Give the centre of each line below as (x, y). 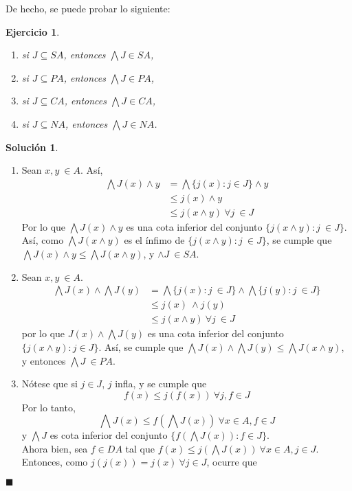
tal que (140, 448)
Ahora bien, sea (55, 448)
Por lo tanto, (48, 407)
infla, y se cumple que (161, 384)
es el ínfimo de (154, 240)
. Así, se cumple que (141, 346)
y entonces (44, 360)
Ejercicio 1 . (33, 31)
